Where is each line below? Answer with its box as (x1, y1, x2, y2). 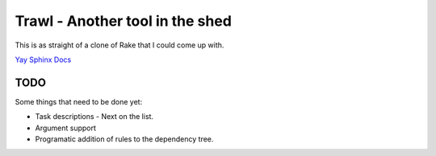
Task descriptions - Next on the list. (35, 112, 153, 121)
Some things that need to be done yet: (15, 96, 143, 106)
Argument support (35, 123, 97, 133)
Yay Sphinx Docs (15, 55, 72, 64)
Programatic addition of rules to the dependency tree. (35, 134, 214, 144)
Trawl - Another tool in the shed (15, 12, 232, 30)
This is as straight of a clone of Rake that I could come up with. (15, 40, 224, 50)
